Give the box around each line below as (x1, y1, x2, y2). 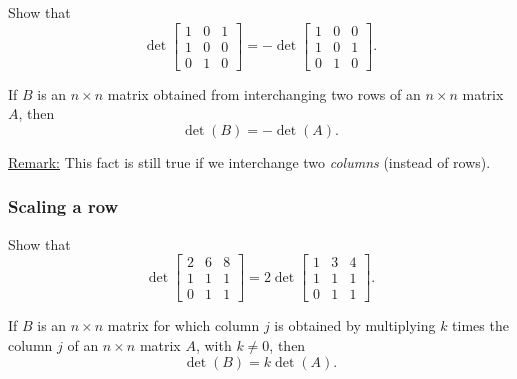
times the (452, 315, 509, 336)
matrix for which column (107, 315, 260, 336)
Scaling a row (8, 194, 119, 219)
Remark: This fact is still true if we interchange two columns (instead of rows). (8, 151, 491, 172)
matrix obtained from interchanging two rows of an (107, 83, 421, 104)
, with (195, 334, 232, 355)
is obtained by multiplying (274, 315, 436, 336)
